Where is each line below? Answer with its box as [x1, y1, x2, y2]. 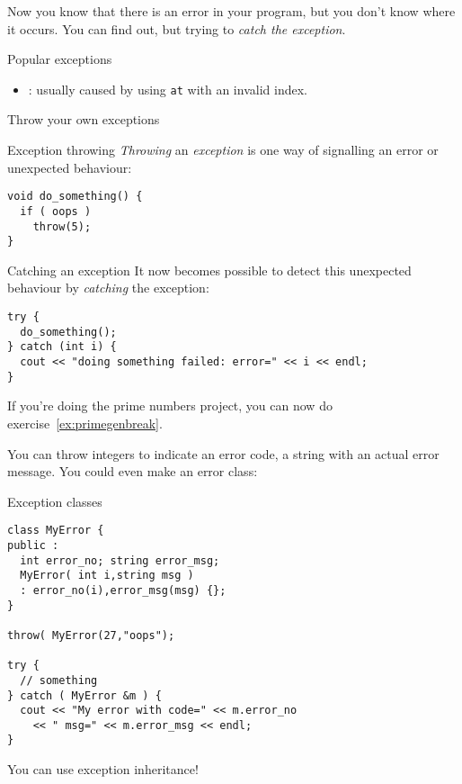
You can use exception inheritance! [7, 760, 199, 779]
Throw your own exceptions [7, 110, 160, 129]
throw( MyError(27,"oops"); [7, 628, 175, 642]
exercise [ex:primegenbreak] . [7, 413, 163, 432]
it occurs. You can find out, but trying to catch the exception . [7, 19, 346, 38]
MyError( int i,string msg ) [20, 569, 194, 582]
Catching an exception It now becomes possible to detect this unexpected [7, 260, 412, 279]
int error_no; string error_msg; [20, 554, 220, 567]
